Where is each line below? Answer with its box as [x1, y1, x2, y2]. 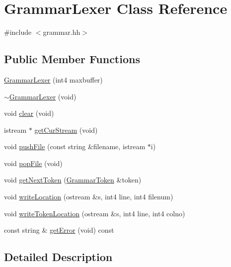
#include [4, 27, 32, 37]
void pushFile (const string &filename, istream [4, 141, 146, 152]
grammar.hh [43, 27, 80, 37]
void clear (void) [4, 108, 54, 118]
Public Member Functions [4, 51, 140, 67]
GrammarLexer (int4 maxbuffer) [4, 74, 103, 85]
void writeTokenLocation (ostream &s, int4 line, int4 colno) [4, 208, 185, 218]
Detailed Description [4, 249, 113, 265]
